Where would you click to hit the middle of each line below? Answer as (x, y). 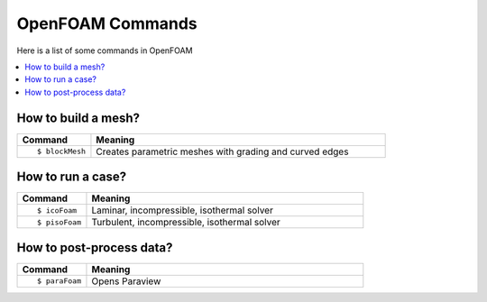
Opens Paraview (126, 281)
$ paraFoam (59, 281)
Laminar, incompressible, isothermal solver (183, 210)
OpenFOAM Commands (107, 23)
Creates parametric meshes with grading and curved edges (222, 151)
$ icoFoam (57, 210)
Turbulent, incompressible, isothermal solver (186, 223)
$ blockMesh (61, 152)
